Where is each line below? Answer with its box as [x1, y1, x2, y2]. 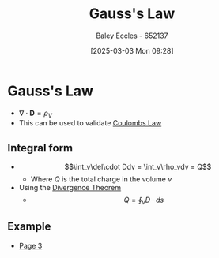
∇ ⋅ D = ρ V [18, 108, 52, 119]
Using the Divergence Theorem [18, 183, 122, 193]
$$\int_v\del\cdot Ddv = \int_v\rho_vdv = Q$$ [64, 163, 212, 172]
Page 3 [18, 241, 43, 250]
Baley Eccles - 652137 [96, 31, 168, 40]
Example [7, 220, 51, 234]
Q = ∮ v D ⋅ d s [123, 195, 164, 207]
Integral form [7, 141, 74, 155]
